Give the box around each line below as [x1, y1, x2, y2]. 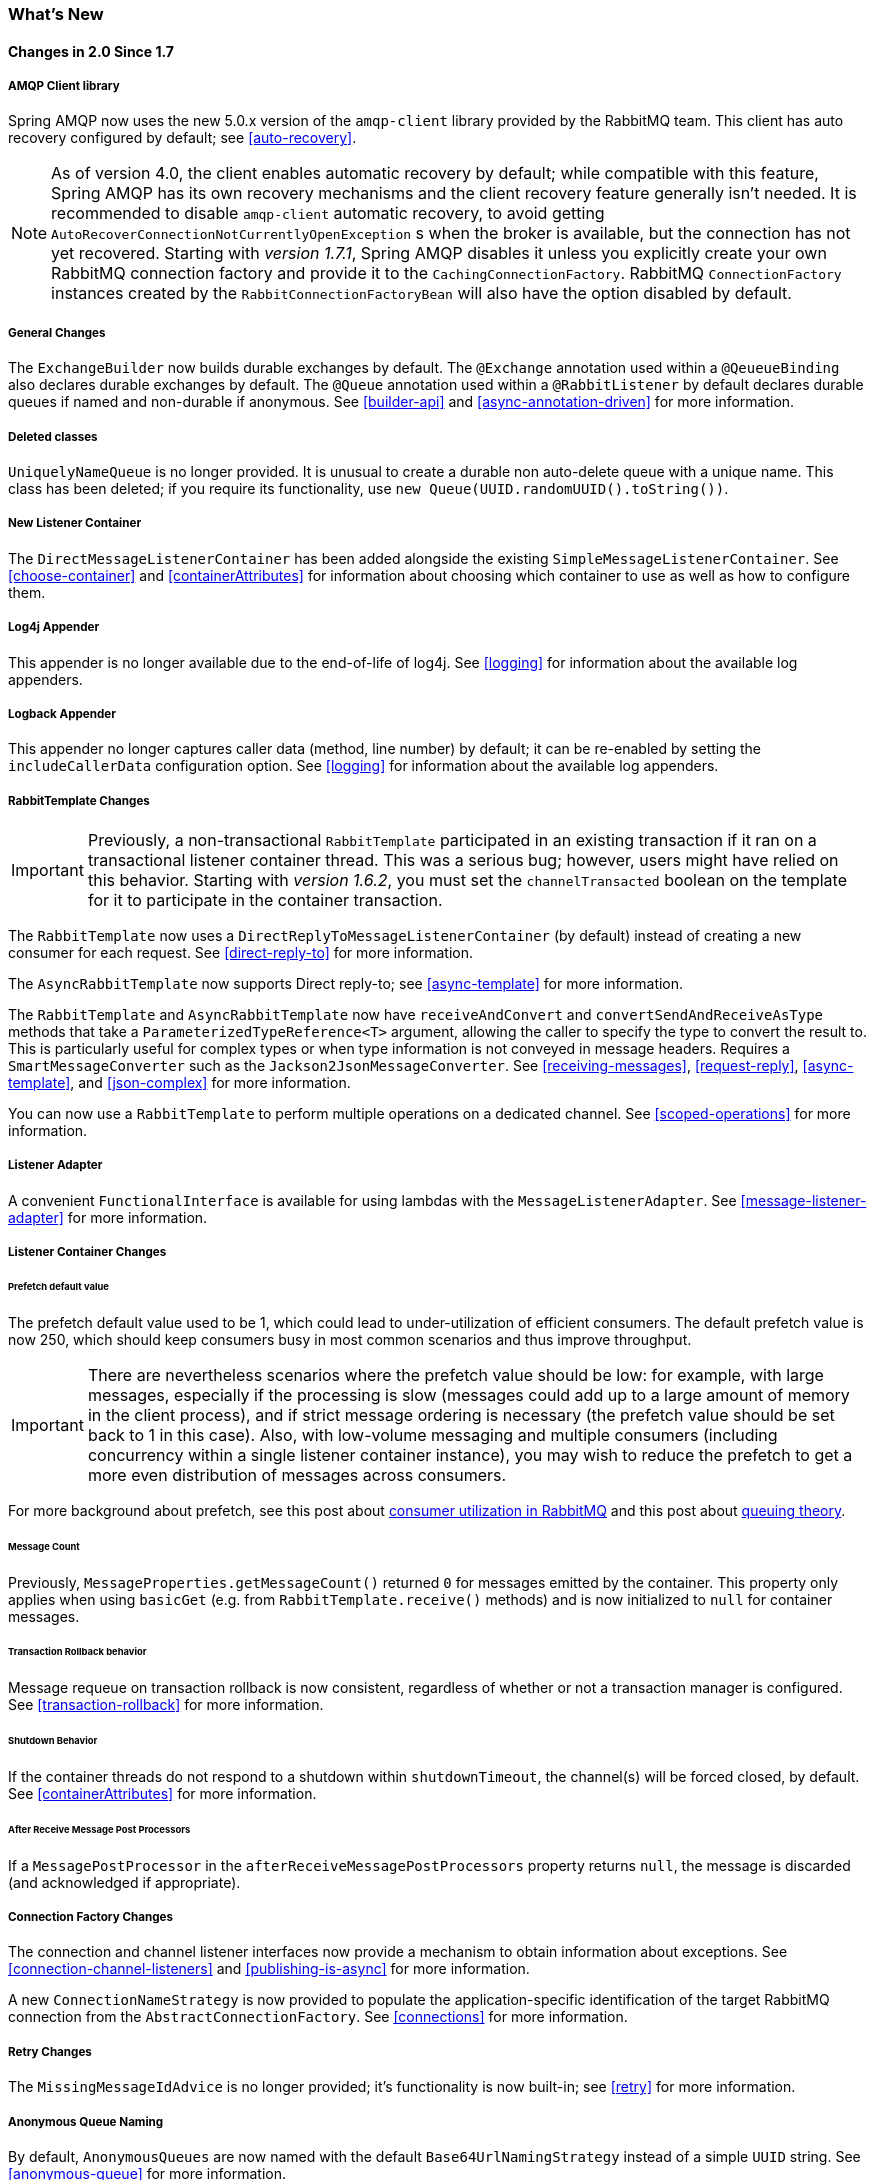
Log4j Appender [8, 620, 100, 635]
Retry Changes [8, 2044, 92, 2059]
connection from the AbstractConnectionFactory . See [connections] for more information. [8, 2008, 628, 2026]
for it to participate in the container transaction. [87, 890, 443, 911]
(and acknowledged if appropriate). [8, 1873, 241, 1891]
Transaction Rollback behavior [8, 1646, 147, 1658]
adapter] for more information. [8, 1208, 208, 1226]
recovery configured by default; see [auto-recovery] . [8, 129, 357, 147]
